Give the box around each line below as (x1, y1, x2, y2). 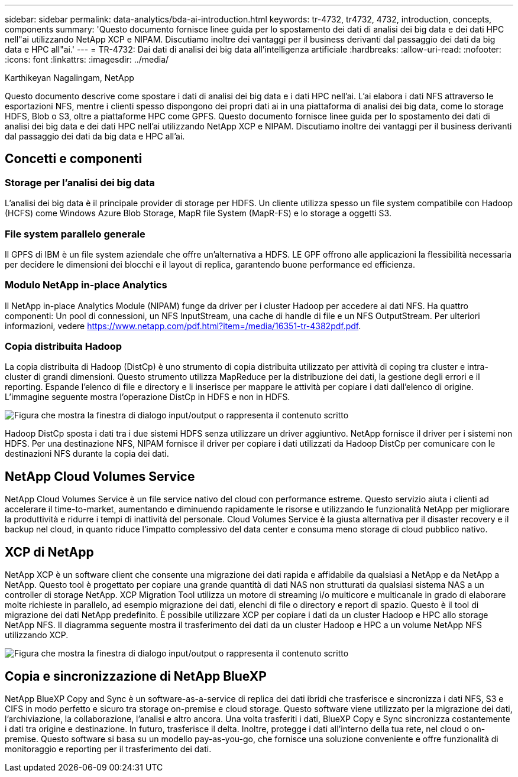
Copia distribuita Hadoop (5, 340, 122, 353)
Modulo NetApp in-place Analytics (5, 279, 167, 291)
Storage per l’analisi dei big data (5, 176, 155, 188)
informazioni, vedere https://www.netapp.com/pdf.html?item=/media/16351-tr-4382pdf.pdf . (5, 320, 361, 331)
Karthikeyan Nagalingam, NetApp (5, 73, 134, 83)
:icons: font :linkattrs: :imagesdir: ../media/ (5, 54, 169, 64)
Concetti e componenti (5, 151, 143, 167)
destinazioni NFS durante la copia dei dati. (5, 448, 169, 459)
